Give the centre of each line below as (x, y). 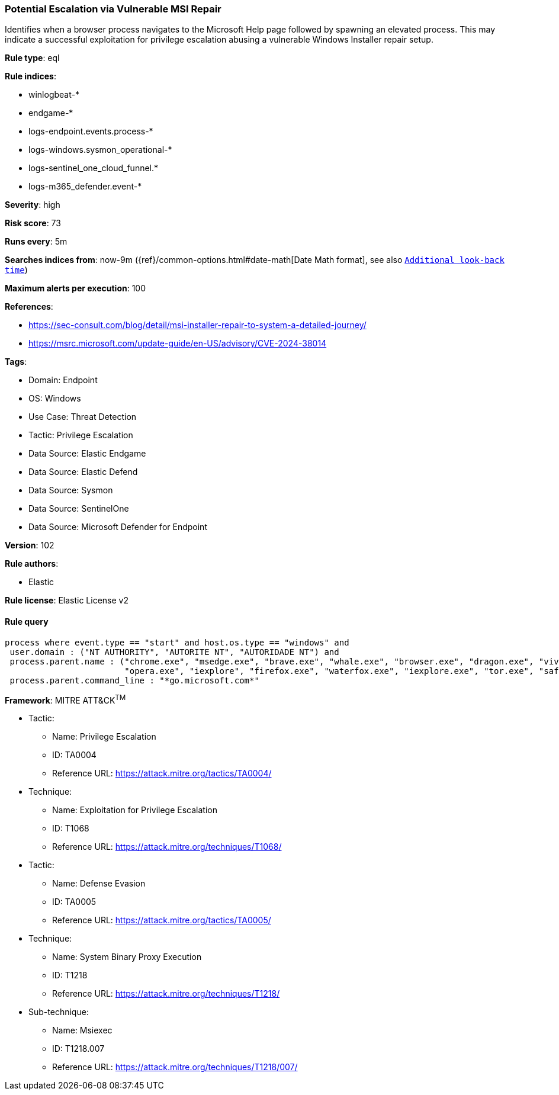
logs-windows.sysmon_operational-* (100, 150)
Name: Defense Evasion (99, 884)
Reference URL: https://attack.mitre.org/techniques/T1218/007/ (175, 1067)
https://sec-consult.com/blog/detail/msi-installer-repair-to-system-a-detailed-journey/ (197, 325)
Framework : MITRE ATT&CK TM (65, 699)
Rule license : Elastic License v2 (67, 601)
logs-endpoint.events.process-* (91, 131)
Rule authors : (32, 564)
